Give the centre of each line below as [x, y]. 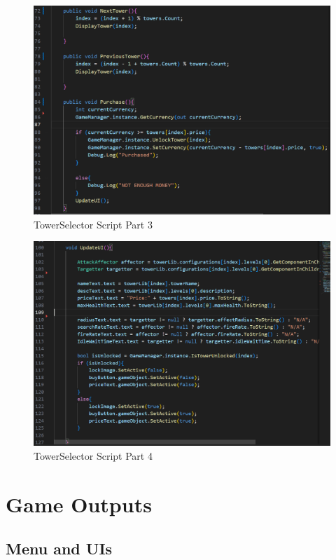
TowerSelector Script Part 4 [93, 455]
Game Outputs [79, 504]
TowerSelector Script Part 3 [93, 224]
